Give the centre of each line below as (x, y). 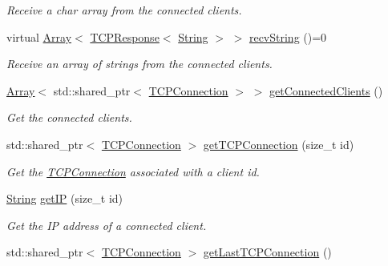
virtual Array (39, 36)
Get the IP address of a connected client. (107, 225)
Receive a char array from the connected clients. (124, 10)
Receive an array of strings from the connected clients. (139, 64)
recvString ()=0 (288, 36)
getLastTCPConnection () (267, 252)
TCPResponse (125, 36)
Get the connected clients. (69, 117)
